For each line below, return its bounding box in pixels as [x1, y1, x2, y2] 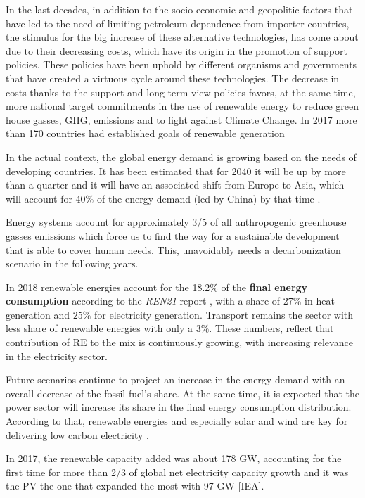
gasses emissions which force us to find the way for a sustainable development [6, 228, 340, 243]
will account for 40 [6, 191, 86, 205]
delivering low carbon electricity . [6, 427, 149, 442]
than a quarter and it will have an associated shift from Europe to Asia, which [6, 177, 345, 192]
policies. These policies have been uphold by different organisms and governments [6, 57, 357, 72]
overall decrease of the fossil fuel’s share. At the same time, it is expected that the [6, 385, 360, 400]
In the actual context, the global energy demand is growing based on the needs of [6, 149, 357, 164]
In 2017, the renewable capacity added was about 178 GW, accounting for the [6, 451, 342, 466]
